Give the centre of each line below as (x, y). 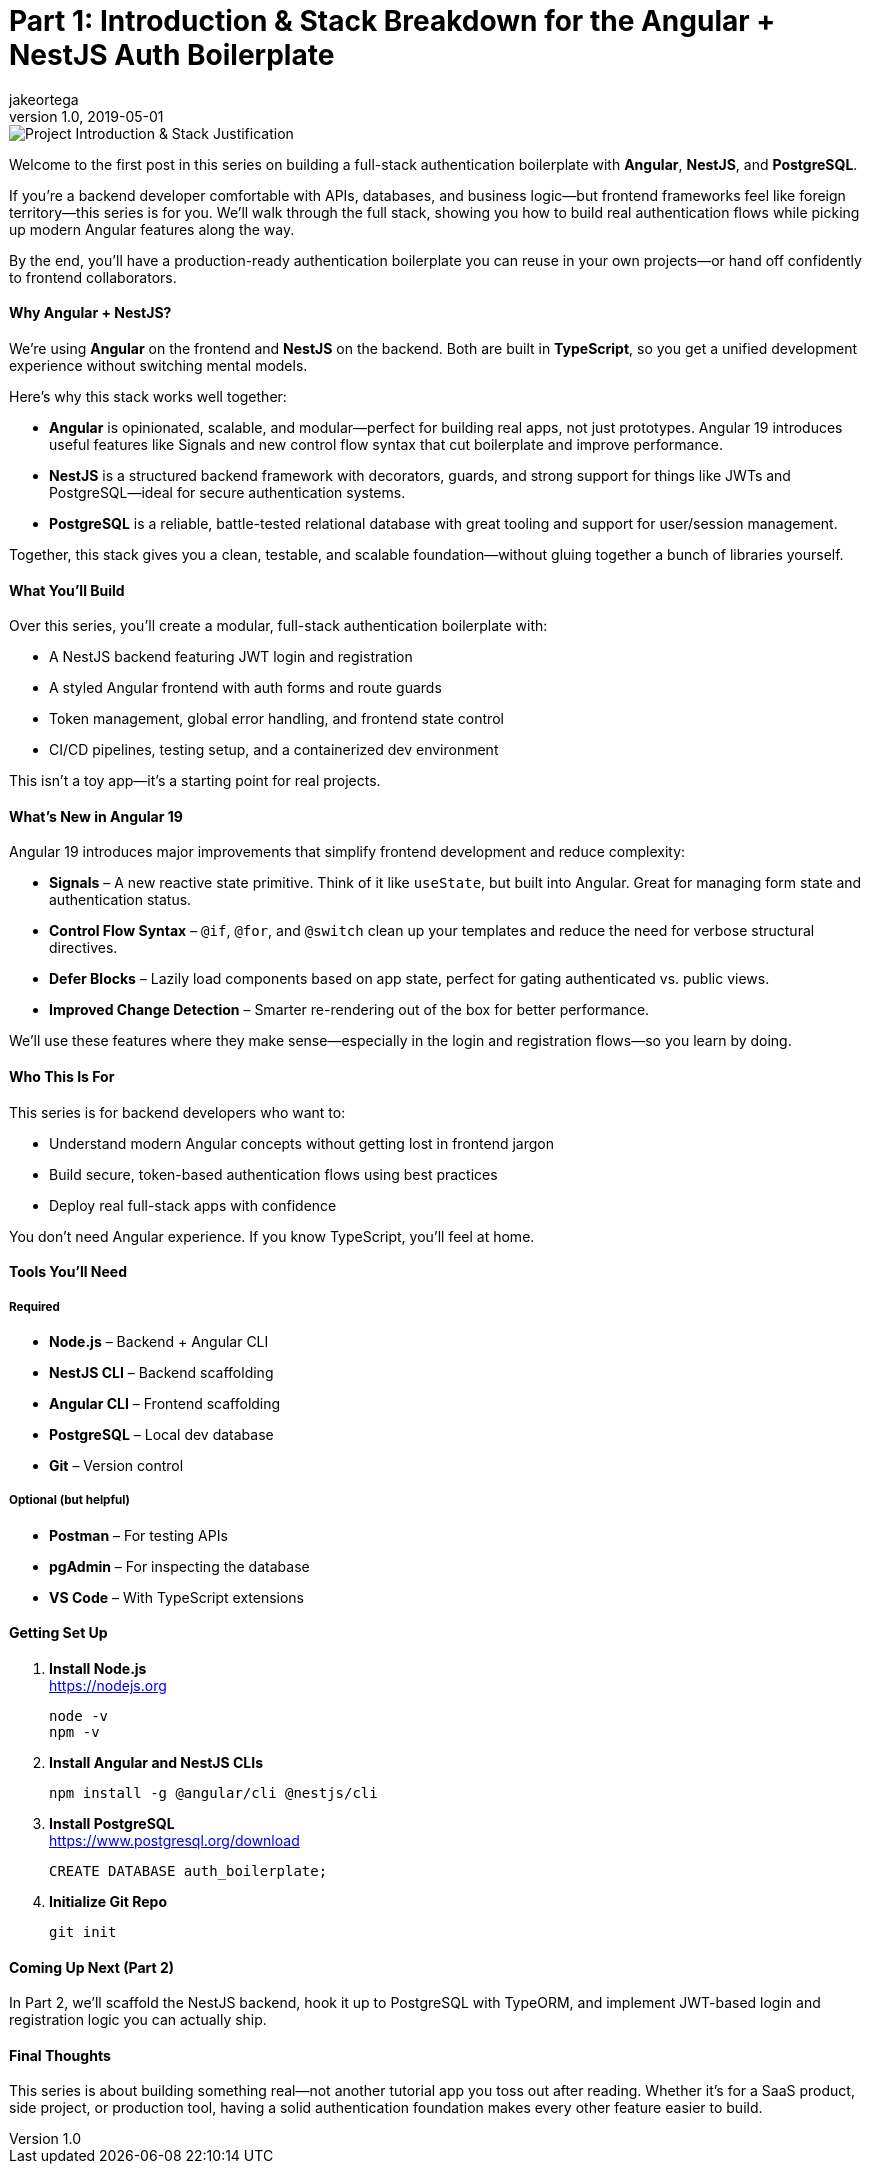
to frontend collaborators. (93, 277)
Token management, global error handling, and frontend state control (276, 719)
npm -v (74, 1732)
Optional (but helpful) (69, 1500)
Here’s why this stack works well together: (148, 396)
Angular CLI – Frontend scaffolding (165, 1404)
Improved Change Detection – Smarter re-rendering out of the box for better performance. (349, 1010)
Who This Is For (62, 1077)
